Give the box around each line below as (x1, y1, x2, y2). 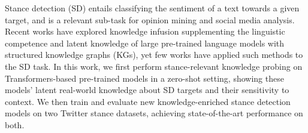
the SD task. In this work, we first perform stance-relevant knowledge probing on (5, 60, 303, 72)
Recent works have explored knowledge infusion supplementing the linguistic (5, 25, 285, 38)
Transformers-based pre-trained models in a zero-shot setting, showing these (5, 72, 284, 84)
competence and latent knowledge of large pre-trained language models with (5, 36, 285, 49)
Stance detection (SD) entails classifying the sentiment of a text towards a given (5, 2, 300, 14)
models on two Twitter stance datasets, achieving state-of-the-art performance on (5, 107, 303, 119)
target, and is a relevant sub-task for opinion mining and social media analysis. (5, 13, 295, 26)
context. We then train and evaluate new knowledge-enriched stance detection (5, 95, 291, 107)
